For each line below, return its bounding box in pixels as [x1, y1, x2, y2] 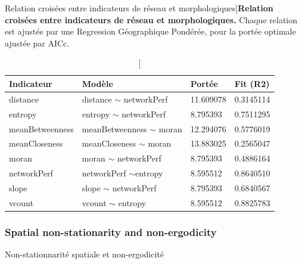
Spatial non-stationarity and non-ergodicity [5, 224, 217, 239]
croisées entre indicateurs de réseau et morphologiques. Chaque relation [5, 13, 297, 26]
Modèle [82, 77, 113, 89]
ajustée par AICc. [5, 36, 70, 49]
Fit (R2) [234, 77, 270, 89]
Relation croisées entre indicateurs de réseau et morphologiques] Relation [5, 2, 273, 14]
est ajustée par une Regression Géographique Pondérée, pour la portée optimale [5, 25, 296, 38]
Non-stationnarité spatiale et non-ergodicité [5, 248, 164, 260]
